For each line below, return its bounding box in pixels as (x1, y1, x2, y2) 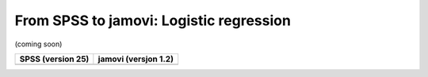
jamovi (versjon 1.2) (97, 53, 174, 64)
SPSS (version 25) (19, 53, 90, 64)
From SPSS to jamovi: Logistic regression (14, 12, 291, 29)
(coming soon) (14, 39, 63, 49)
